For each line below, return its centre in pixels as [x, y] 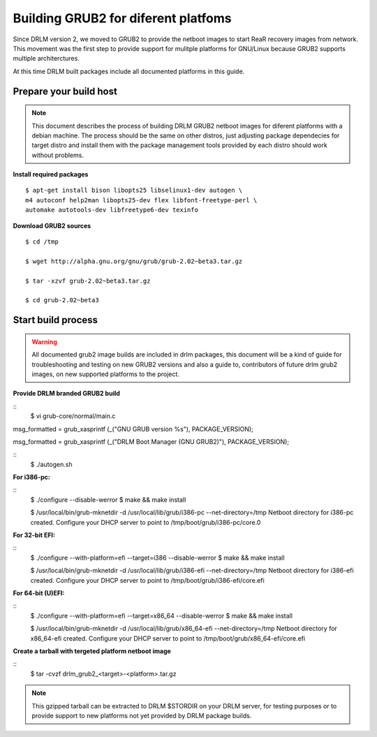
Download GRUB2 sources [52, 225]
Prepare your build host [65, 91]
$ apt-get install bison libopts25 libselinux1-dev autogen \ [134, 191]
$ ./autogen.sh [51, 464]
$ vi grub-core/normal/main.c [73, 416]
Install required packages [51, 174]
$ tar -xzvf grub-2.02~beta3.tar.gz [88, 281]
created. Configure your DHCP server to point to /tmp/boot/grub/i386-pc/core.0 [146, 522]
